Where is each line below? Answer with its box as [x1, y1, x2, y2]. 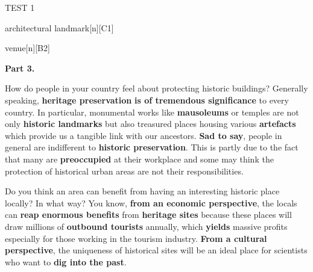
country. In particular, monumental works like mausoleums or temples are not [5, 105, 299, 118]
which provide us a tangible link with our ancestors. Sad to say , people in [5, 129, 282, 141]
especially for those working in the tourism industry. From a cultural [5, 232, 267, 244]
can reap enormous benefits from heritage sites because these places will [5, 208, 292, 221]
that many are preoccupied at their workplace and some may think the [5, 152, 274, 165]
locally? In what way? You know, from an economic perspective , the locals [5, 196, 297, 209]
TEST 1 [5, 1, 35, 13]
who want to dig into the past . [5, 255, 127, 268]
